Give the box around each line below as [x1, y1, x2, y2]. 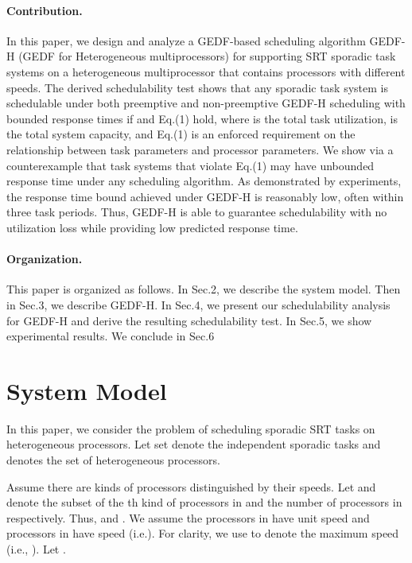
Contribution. [6, 2, 83, 18]
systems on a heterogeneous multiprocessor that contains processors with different [6, 63, 406, 80]
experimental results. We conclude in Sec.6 [6, 328, 215, 344]
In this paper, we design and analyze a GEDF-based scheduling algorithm [6, 32, 366, 49]
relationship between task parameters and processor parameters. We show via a [6, 141, 394, 157]
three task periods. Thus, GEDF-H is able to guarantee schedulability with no [6, 204, 387, 220]
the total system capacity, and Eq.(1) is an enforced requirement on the [6, 126, 356, 142]
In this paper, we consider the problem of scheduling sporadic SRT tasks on [6, 420, 375, 437]
